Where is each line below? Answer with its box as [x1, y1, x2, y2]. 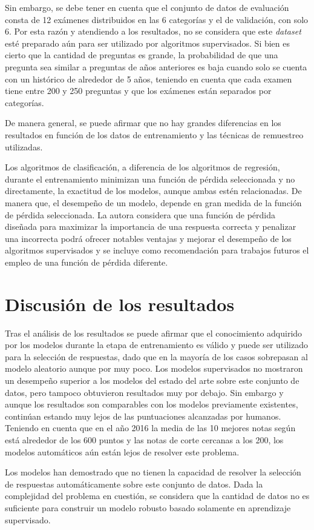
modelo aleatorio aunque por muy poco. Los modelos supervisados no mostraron [5, 362, 303, 375]
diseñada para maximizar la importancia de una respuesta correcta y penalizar [5, 220, 296, 233]
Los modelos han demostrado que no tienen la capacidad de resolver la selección [5, 466, 301, 478]
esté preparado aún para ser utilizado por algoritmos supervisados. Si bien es [5, 36, 290, 49]
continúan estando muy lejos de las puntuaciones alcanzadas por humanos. [5, 409, 281, 422]
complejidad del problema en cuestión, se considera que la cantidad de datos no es [5, 489, 310, 502]
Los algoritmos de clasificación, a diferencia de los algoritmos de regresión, [5, 161, 280, 173]
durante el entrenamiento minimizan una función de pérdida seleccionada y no [5, 172, 295, 185]
